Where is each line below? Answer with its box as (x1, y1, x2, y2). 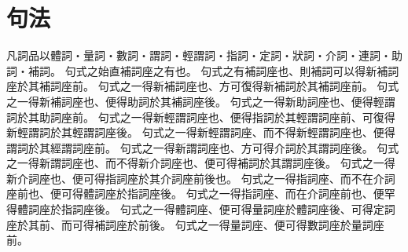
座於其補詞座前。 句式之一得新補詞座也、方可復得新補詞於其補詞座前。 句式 (6, 78, 399, 94)
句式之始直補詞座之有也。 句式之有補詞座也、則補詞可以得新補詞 (64, 62, 399, 79)
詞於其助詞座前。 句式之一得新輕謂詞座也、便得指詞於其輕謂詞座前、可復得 (6, 108, 395, 125)
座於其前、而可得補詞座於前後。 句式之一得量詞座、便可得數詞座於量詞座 (6, 216, 384, 232)
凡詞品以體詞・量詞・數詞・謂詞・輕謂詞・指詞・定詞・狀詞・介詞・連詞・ (6, 47, 391, 64)
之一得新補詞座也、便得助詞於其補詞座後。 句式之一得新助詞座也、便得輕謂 (6, 93, 395, 109)
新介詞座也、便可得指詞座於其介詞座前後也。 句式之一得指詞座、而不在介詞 (6, 170, 395, 186)
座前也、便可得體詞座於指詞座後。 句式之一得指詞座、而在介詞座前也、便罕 (6, 185, 395, 202)
